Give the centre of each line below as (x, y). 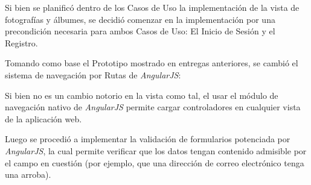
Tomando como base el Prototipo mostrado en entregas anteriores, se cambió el (152, 63)
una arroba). (28, 174)
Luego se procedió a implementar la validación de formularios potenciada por (148, 139)
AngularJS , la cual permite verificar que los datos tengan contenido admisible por (156, 150)
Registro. (21, 42)
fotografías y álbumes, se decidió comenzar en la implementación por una (140, 19)
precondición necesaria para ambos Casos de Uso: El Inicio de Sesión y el (140, 31)
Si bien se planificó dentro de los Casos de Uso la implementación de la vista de (152, 7)
